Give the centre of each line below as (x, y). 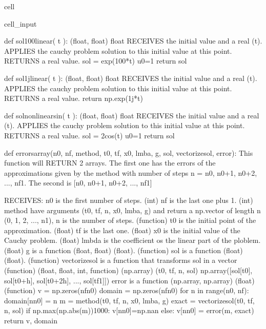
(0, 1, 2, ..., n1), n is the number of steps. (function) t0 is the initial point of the (130, 220)
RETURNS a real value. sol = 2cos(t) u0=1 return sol (89, 135)
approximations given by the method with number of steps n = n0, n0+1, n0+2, (131, 172)
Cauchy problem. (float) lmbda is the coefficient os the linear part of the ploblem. (132, 240)
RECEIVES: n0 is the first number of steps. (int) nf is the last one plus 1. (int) (129, 200)
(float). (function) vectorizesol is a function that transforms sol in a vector (121, 260)
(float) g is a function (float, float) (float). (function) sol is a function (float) (124, 250)
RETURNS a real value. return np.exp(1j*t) (74, 98)
